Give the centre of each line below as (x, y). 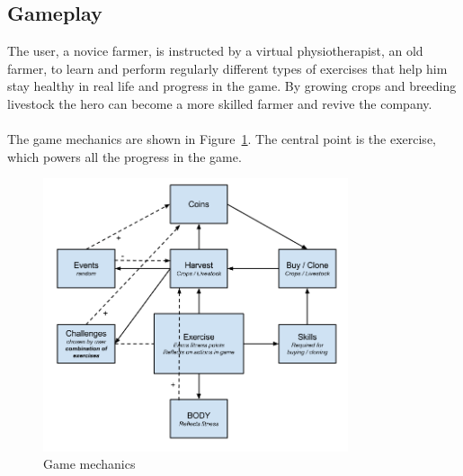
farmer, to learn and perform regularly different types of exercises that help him (227, 68)
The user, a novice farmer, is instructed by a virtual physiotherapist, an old (215, 51)
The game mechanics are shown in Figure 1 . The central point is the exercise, (222, 139)
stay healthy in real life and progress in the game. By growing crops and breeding (232, 86)
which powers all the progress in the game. (125, 156)
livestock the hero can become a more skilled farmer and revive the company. (220, 103)
